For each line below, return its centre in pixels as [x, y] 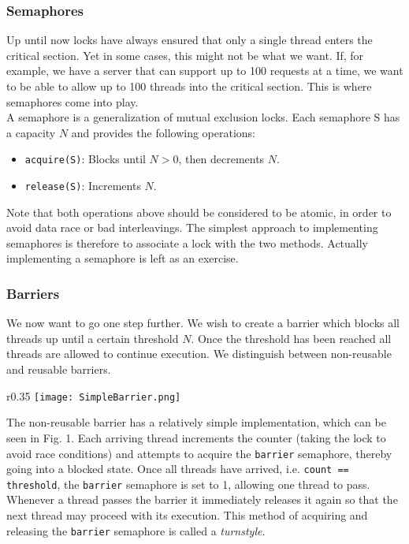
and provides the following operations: [164, 132]
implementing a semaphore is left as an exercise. [123, 258]
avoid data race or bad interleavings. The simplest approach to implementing [192, 227]
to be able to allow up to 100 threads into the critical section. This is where [189, 86]
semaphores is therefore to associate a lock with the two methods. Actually [188, 242]
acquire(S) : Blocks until [85, 159]
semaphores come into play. [73, 101]
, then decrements [221, 159]
